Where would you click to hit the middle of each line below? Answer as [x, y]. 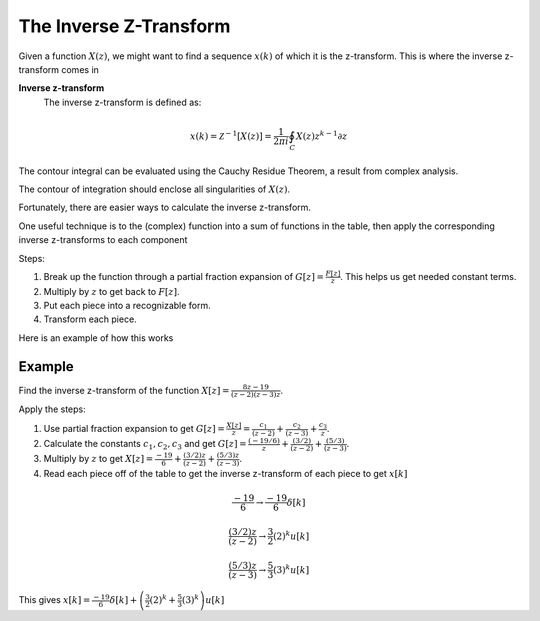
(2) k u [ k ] [291, 535]
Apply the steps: [52, 409]
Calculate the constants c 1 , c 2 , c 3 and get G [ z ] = [145, 445]
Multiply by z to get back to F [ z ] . [111, 291]
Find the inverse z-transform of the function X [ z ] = [124, 390]
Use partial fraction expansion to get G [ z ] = [134, 428]
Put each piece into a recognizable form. [127, 306]
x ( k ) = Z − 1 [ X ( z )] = [231, 135]
